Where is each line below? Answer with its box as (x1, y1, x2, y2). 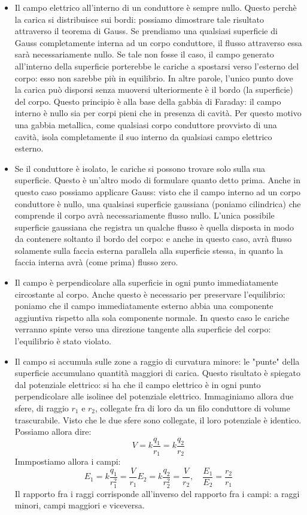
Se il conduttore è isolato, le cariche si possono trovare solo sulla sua (14, 162, 266, 174)
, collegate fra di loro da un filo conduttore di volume (95, 402, 290, 414)
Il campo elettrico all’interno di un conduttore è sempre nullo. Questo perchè (14, 1, 297, 13)
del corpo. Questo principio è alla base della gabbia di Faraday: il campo (14, 95, 281, 107)
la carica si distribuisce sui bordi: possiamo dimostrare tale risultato (14, 13, 264, 25)
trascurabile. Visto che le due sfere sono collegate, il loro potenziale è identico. (14, 413, 302, 426)
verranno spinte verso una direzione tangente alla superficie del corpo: (14, 323, 271, 335)
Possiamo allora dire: (14, 425, 92, 438)
